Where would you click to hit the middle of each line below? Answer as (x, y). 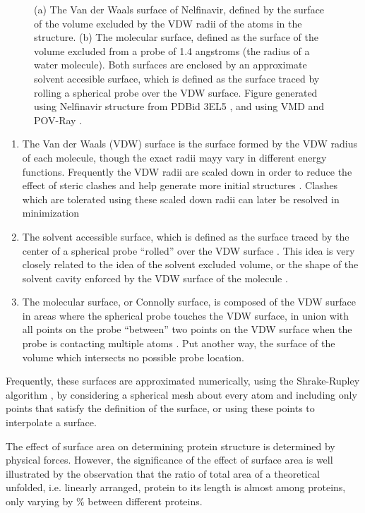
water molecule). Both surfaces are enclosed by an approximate (170, 65)
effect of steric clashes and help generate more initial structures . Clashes (180, 185)
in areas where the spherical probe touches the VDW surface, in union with (186, 315)
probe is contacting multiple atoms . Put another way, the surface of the (179, 343)
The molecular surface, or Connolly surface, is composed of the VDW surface (189, 302)
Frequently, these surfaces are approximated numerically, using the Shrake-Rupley (183, 381)
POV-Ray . (58, 120)
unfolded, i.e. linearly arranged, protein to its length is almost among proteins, (176, 487)
